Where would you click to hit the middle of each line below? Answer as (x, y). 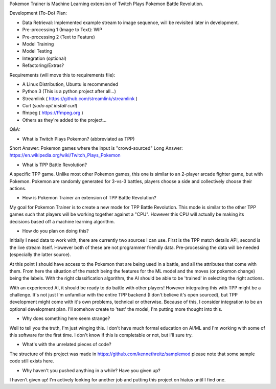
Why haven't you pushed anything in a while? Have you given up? (91, 370)
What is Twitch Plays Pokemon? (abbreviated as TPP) (78, 139)
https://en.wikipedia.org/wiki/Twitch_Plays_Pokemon (65, 155)
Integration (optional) (44, 58)
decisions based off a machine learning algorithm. (62, 221)
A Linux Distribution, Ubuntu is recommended (70, 84)
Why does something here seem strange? (66, 318)
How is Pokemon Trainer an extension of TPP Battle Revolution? (89, 198)
